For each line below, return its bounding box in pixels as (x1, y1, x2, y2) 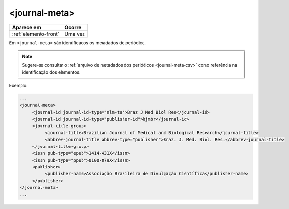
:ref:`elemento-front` (12, 30, 60, 37)
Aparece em (12, 24, 41, 31)
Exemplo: (9, 83, 28, 89)
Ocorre (64, 24, 82, 31)
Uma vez (64, 30, 85, 37)
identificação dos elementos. (22, 69, 81, 75)
